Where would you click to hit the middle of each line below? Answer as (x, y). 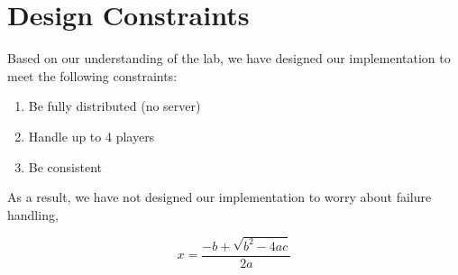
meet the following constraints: (92, 75)
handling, (33, 214)
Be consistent (65, 166)
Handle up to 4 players (92, 136)
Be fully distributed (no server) (114, 106)
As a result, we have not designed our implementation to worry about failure (220, 197)
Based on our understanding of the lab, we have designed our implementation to (229, 58)
